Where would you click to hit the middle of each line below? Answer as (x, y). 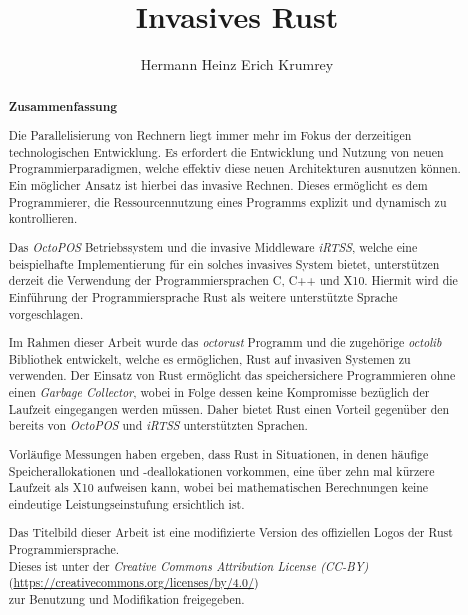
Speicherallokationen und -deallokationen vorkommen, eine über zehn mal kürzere (221, 470)
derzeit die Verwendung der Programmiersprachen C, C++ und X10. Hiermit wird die (233, 280)
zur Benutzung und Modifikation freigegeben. (126, 599)
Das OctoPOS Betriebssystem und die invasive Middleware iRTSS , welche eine (213, 246)
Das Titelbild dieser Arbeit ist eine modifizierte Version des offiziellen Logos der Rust (230, 532)
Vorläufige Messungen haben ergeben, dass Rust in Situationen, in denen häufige (218, 453)
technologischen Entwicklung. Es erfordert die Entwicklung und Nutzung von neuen (226, 151)
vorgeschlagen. (46, 313)
